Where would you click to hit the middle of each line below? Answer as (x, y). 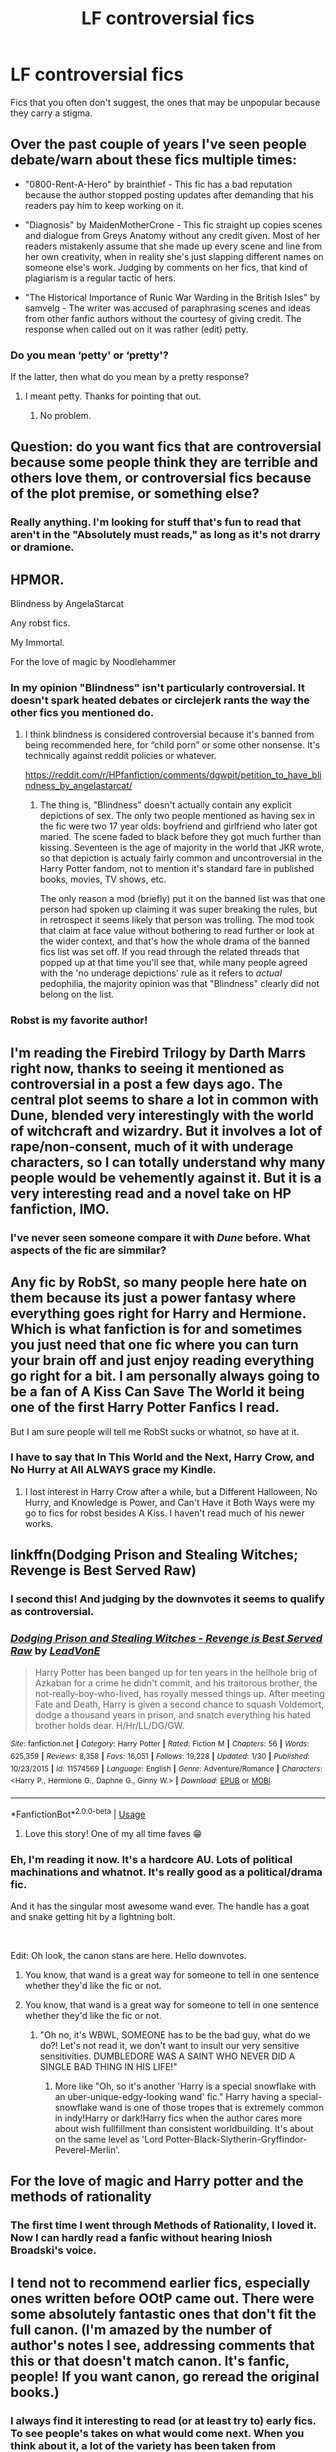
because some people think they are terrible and (164, 462)
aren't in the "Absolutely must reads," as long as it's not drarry (165, 535)
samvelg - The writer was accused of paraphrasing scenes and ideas (167, 308)
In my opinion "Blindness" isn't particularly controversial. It (157, 688)
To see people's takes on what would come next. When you (157, 2433)
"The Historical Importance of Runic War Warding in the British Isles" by (172, 297)
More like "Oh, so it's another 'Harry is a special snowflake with (185, 2086)
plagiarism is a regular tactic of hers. (100, 278)
